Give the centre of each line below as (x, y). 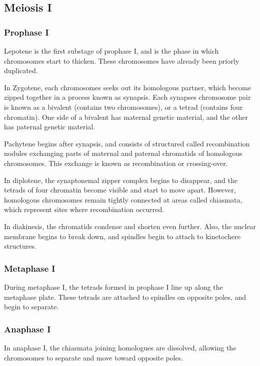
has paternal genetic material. (50, 127)
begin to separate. (31, 307)
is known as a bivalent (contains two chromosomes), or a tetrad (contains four (123, 107)
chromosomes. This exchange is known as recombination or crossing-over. (116, 163)
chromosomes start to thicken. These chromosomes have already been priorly (122, 60)
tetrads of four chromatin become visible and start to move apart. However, (120, 190)
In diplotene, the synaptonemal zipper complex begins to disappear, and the (121, 180)
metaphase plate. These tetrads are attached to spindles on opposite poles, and (125, 297)
